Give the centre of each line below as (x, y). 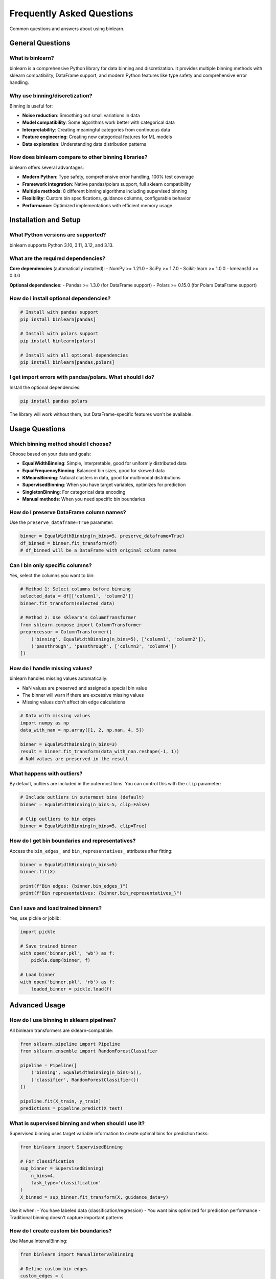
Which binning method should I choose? (61, 444)
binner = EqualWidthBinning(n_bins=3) (69, 744)
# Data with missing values (55, 716)
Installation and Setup (45, 220)
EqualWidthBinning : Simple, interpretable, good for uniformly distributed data (104, 464)
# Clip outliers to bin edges (58, 819)
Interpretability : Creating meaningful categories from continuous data (96, 129)
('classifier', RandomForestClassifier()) (85, 1080)
